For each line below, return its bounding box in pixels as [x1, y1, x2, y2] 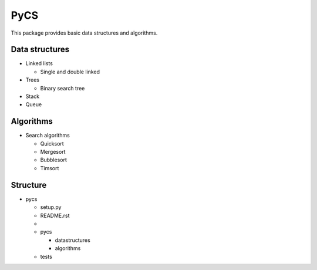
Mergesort [40, 148, 66, 156]
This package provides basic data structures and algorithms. [11, 29, 158, 36]
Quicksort [40, 140, 64, 147]
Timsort [40, 164, 59, 171]
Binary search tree [40, 85, 85, 92]
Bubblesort [40, 156, 67, 164]
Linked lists [25, 60, 53, 67]
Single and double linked [40, 68, 100, 75]
